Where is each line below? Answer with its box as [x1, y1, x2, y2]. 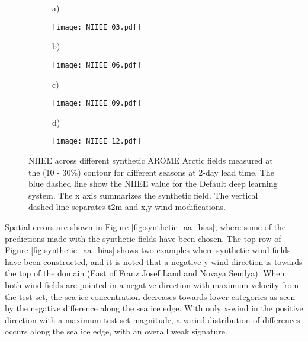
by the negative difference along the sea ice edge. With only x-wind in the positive [5, 302, 303, 314]
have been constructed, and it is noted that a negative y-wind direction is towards [5, 255, 303, 267]
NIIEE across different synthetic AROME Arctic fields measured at [28, 154, 273, 166]
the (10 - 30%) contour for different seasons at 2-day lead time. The [28, 165, 274, 178]
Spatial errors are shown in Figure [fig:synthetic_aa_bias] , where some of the [5, 220, 286, 232]
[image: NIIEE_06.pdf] [52, 60, 142, 69]
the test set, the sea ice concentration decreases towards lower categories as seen [5, 290, 296, 302]
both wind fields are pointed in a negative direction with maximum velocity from [5, 278, 299, 291]
